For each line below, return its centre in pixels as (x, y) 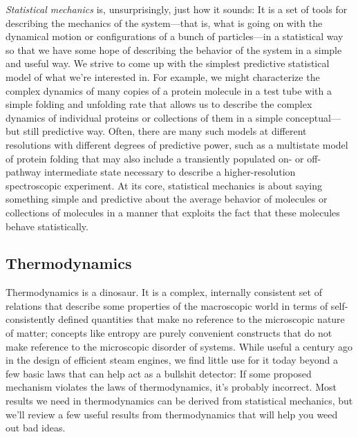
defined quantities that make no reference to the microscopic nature (201, 319)
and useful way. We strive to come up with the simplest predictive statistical (168, 63)
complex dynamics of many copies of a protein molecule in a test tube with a (169, 90)
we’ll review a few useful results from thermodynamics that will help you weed (172, 414)
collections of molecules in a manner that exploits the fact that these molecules (173, 212)
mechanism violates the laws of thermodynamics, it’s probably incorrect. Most (171, 387)
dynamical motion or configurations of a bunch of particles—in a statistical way (175, 36)
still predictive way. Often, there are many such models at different (165, 131)
